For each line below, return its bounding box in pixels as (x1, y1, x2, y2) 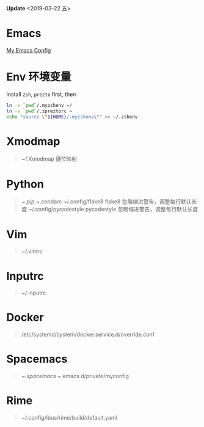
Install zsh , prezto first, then (6, 90, 76, 98)
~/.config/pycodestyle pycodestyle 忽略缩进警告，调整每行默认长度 (28, 206, 199, 213)
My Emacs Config (6, 46, 51, 54)
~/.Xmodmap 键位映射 (21, 155, 78, 162)
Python (6, 177, 44, 191)
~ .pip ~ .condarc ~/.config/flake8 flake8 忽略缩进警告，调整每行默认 (21, 198, 192, 205)
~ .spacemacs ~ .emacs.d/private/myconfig (21, 373, 129, 380)
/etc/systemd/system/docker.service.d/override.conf (21, 331, 155, 338)
